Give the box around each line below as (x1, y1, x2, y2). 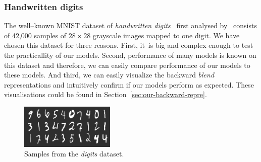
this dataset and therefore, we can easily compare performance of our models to (4, 59, 250, 70)
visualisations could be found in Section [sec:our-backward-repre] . (4, 89, 207, 100)
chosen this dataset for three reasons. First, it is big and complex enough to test (4, 40, 253, 50)
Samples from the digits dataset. (24, 148, 124, 159)
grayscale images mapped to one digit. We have (92, 30, 240, 40)
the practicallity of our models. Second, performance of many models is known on (4, 50, 256, 60)
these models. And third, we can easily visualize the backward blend (4, 69, 215, 80)
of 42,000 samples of (4, 30, 67, 40)
